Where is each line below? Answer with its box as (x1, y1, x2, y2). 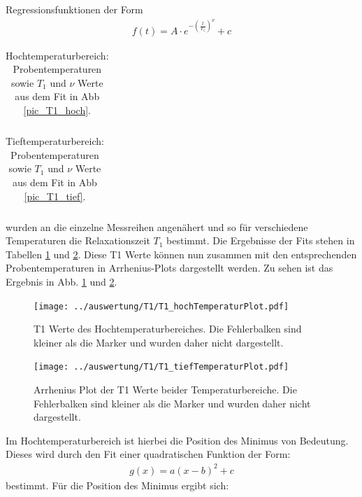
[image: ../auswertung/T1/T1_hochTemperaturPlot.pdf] (34, 301, 289, 311)
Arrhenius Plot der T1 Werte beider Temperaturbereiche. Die (34, 382, 297, 397)
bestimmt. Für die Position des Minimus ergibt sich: (6, 477, 229, 492)
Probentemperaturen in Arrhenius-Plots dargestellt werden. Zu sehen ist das (6, 260, 333, 275)
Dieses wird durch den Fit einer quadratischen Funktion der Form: (6, 447, 291, 461)
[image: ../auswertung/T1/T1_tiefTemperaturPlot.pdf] (34, 362, 289, 372)
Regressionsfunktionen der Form (6, 2, 143, 16)
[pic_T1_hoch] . (23, 103, 91, 118)
